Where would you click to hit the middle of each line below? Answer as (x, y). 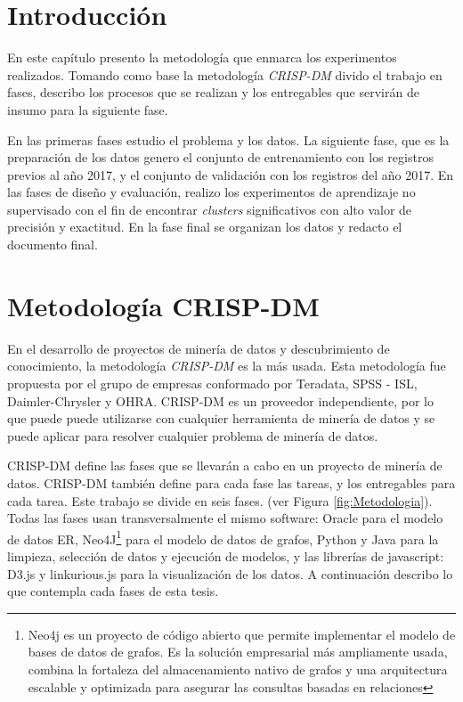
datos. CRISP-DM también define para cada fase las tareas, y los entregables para (231, 482)
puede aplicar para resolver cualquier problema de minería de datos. (193, 435)
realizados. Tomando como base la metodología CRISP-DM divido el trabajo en (225, 74)
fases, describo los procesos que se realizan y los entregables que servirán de (213, 92)
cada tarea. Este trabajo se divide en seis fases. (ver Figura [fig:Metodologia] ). (220, 500)
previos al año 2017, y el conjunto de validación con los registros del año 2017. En (231, 174)
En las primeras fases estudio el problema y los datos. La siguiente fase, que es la (228, 139)
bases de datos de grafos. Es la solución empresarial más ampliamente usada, (238, 652)
